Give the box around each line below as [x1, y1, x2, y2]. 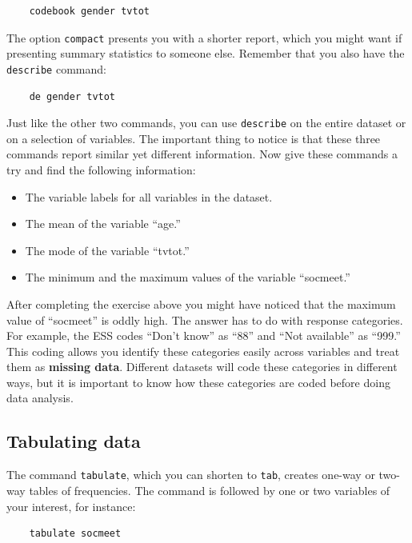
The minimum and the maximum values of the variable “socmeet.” [25, 269, 350, 285]
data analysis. [6, 389, 74, 406]
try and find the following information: [6, 161, 196, 178]
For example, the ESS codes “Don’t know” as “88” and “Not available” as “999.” [6, 327, 401, 344]
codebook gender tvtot [29, 6, 150, 17]
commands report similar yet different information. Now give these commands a [6, 146, 398, 162]
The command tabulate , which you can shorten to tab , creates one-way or [6, 466, 375, 483]
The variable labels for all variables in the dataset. [25, 188, 273, 205]
